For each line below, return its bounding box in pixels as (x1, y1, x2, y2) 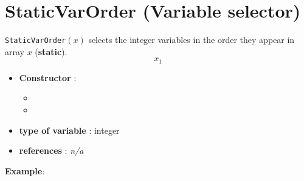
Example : (5, 164, 45, 177)
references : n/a (19, 144, 84, 157)
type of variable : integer (19, 123, 120, 136)
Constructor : (19, 71, 77, 84)
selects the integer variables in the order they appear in (88, 33, 295, 46)
